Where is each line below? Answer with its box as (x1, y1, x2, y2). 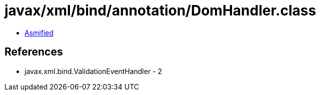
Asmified (24, 28, 54, 37)
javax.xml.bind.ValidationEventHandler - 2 (24, 66, 162, 75)
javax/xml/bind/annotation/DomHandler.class (4, 2, 316, 19)
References (4, 45, 63, 58)
